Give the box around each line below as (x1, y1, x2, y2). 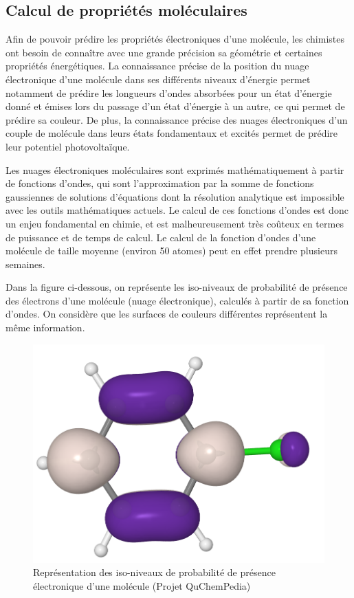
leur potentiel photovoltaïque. (5, 139, 130, 153)
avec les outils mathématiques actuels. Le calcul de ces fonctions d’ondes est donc (5, 203, 349, 217)
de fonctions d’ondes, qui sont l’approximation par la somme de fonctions (5, 176, 314, 190)
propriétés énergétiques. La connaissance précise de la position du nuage (5, 58, 309, 73)
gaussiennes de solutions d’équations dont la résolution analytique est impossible (5, 189, 344, 203)
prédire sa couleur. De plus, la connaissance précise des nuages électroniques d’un (5, 112, 348, 126)
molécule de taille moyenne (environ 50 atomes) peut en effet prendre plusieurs (5, 243, 338, 258)
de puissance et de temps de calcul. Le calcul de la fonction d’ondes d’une (5, 230, 316, 244)
